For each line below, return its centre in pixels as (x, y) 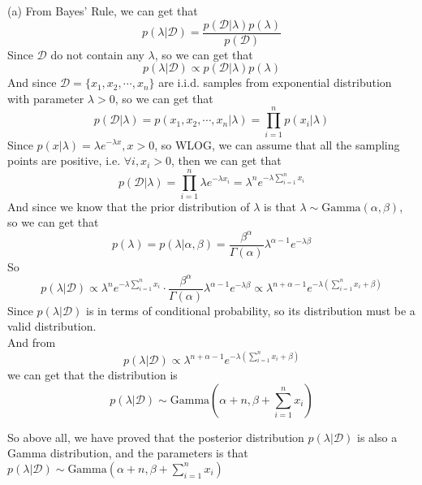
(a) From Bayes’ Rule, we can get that (103, 11)
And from (32, 342)
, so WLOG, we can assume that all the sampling (277, 144)
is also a (377, 437)
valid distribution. (52, 326)
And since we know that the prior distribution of (129, 206)
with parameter (46, 98)
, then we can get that (226, 160)
